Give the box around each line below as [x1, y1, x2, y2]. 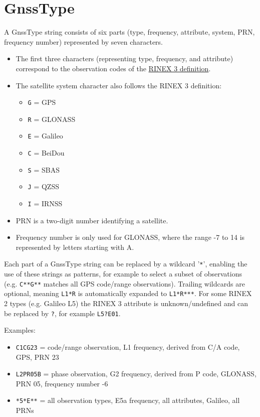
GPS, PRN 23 [16, 351, 59, 362]
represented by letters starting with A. [16, 241, 134, 252]
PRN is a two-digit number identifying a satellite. [16, 215, 168, 225]
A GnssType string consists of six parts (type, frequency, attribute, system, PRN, [4, 27, 255, 37]
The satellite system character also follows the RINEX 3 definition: [16, 80, 222, 90]
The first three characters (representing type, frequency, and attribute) [16, 53, 233, 64]
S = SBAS [28, 164, 60, 175]
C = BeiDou [28, 148, 65, 158]
